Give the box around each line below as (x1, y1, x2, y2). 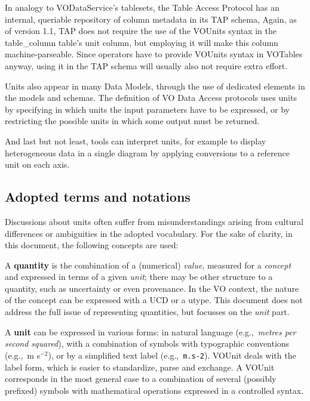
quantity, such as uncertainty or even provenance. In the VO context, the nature (5, 282, 299, 294)
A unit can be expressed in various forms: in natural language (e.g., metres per (5, 325, 296, 338)
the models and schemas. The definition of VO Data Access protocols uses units (5, 91, 297, 104)
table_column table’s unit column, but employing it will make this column (5, 36, 278, 48)
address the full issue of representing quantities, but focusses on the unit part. (5, 306, 290, 318)
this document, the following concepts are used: (5, 239, 179, 251)
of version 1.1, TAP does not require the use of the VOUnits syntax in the (5, 24, 277, 37)
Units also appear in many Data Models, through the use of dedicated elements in (5, 79, 305, 92)
